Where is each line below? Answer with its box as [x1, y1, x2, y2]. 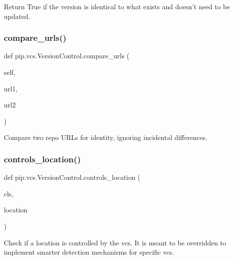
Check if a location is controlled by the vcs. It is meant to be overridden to [4, 237, 226, 247]
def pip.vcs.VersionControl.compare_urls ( [4, 51, 130, 61]
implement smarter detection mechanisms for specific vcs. [4, 247, 174, 257]
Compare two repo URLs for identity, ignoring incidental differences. [4, 132, 207, 142]
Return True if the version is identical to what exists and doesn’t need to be [4, 1, 230, 11]
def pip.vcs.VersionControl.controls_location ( [4, 172, 140, 182]
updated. [4, 11, 31, 21]
